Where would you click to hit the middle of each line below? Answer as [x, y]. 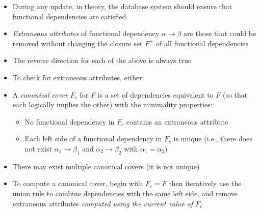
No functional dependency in [70, 121]
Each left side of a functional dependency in [93, 139]
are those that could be [220, 33]
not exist [38, 148]
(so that [235, 94]
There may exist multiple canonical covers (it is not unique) [106, 166]
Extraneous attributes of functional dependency [86, 33]
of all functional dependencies [202, 43]
